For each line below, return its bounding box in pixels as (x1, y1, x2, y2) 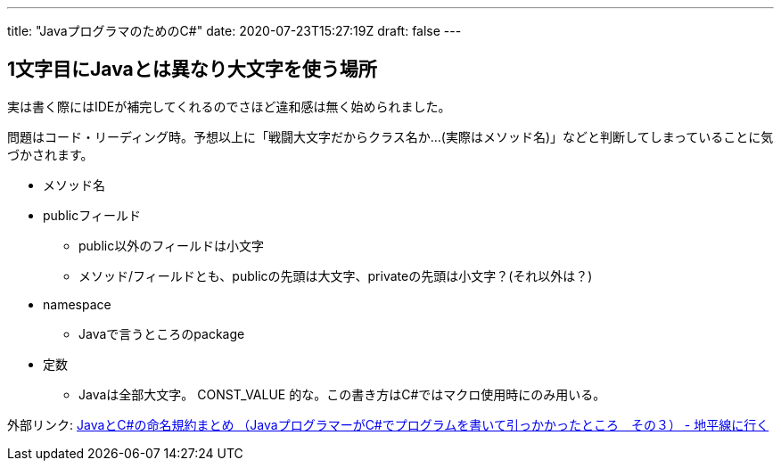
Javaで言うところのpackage (78, 325, 245, 341)
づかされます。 (7, 146, 94, 162)
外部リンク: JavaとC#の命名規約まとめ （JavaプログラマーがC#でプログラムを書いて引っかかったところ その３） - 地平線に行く (7, 416, 769, 432)
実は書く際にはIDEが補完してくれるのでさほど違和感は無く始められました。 (7, 98, 451, 114)
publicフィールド (43, 207, 141, 223)
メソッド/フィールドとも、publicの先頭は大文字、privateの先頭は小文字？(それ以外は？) (78, 267, 593, 283)
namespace (43, 296, 111, 312)
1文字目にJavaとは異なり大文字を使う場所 (7, 58, 377, 81)
